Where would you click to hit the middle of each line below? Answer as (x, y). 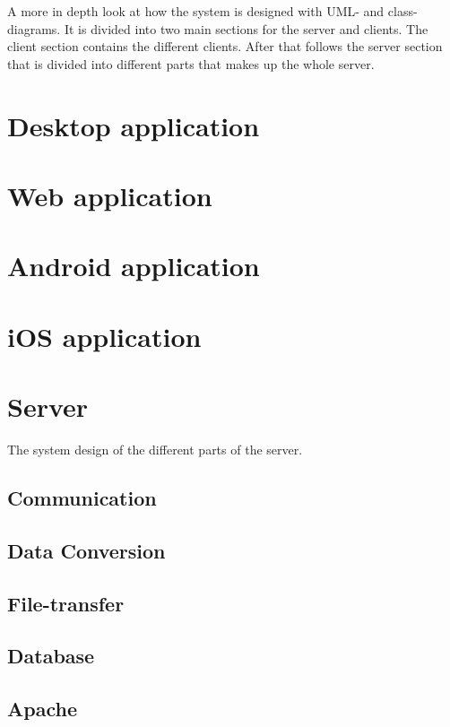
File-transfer (66, 603)
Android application (134, 266)
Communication (82, 497)
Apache (42, 709)
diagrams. (34, 28)
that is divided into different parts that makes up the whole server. (191, 63)
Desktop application (134, 125)
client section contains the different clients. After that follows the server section (225, 46)
